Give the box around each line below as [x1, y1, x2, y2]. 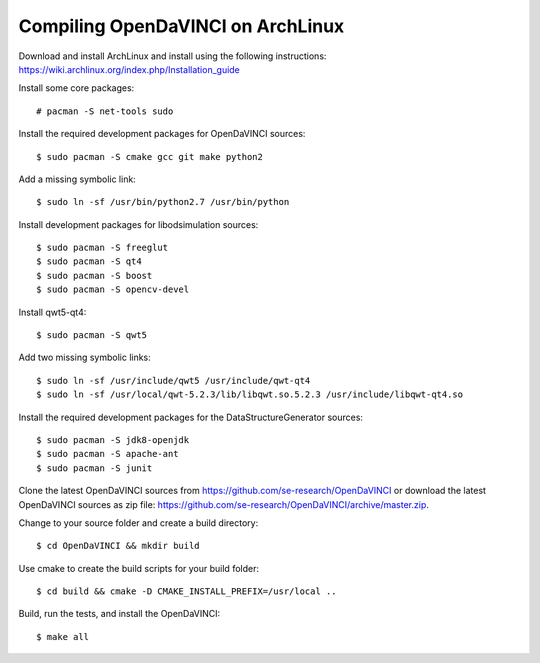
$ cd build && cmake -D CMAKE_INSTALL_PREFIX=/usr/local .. [36, 586, 337, 597]
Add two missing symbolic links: [18, 351, 152, 364]
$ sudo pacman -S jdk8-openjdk [36, 434, 190, 445]
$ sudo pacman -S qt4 [36, 256, 142, 267]
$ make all [36, 631, 90, 642]
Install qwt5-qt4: [18, 306, 87, 318]
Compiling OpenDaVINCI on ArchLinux [18, 15, 345, 37]
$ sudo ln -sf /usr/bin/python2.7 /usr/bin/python [36, 196, 290, 208]
